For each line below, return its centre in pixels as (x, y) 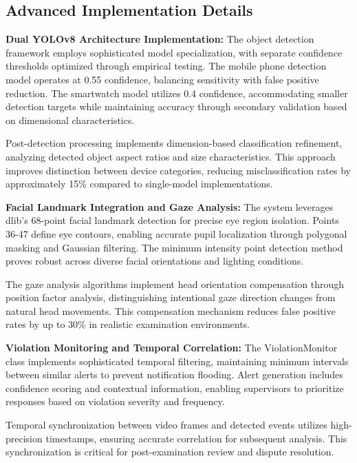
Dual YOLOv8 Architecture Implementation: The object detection (160, 39)
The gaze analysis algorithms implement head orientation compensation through (175, 284)
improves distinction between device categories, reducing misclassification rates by (178, 170)
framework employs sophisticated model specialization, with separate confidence (174, 52)
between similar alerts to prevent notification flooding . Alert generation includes (174, 374)
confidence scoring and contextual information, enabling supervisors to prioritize (175, 388)
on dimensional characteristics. (70, 120)
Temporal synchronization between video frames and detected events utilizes (166, 425)
